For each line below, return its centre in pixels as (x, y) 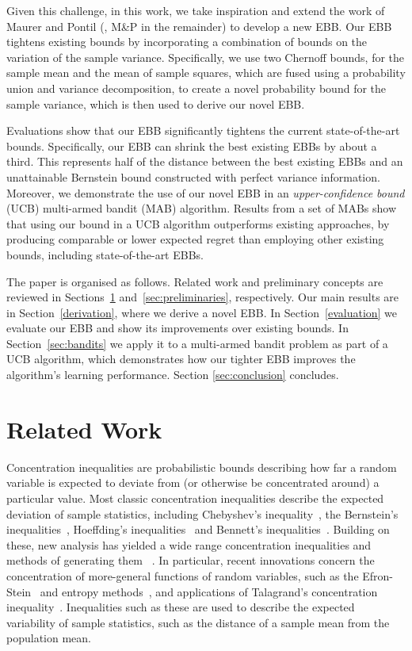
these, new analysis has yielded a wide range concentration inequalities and (189, 544)
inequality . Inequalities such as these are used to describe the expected (181, 607)
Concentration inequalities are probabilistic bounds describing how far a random (202, 467)
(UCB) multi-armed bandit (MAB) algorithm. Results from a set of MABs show (202, 208)
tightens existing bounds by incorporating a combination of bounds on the (187, 42)
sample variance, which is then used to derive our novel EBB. (156, 103)
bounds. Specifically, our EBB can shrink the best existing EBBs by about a (192, 146)
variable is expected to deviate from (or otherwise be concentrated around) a (193, 483)
